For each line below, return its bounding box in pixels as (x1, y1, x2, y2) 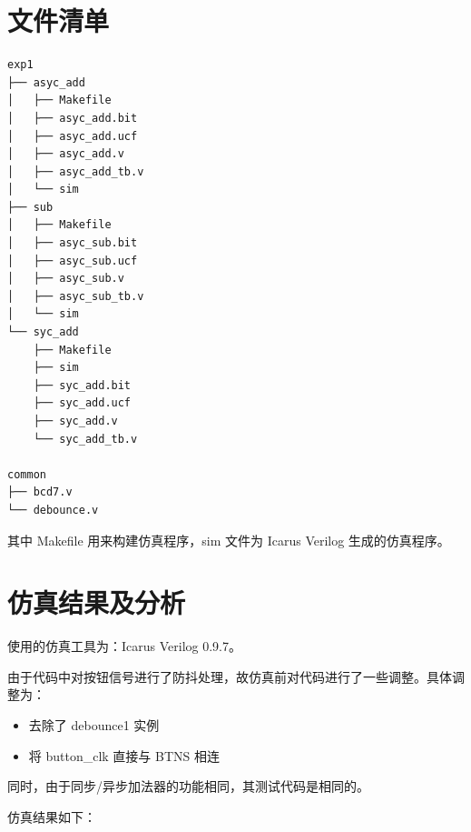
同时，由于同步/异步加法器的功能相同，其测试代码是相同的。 (7, 777, 369, 796)
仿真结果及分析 (7, 584, 186, 621)
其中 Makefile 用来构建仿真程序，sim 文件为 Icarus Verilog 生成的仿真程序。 (7, 530, 450, 549)
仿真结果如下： (7, 807, 96, 826)
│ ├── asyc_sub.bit (7, 236, 138, 250)
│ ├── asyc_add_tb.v (7, 165, 144, 178)
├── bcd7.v (7, 486, 73, 499)
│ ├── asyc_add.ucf (7, 129, 138, 143)
